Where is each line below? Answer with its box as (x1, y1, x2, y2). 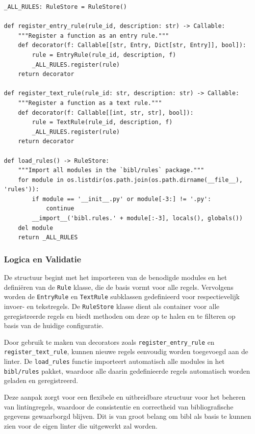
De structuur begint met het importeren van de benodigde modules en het (4, 272, 227, 282)
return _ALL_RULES (18, 234, 78, 241)
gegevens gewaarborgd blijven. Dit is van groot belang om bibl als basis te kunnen (4, 411, 251, 421)
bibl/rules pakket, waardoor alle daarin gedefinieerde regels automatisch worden (4, 365, 250, 376)
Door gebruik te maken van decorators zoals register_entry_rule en (4, 336, 214, 347)
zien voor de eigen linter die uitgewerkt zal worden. (4, 420, 158, 431)
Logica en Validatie (4, 253, 81, 265)
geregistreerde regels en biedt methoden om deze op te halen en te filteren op (4, 310, 236, 321)
